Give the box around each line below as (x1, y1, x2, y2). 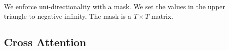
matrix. (151, 11, 173, 21)
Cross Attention (4, 34, 86, 49)
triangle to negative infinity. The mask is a (4, 11, 131, 21)
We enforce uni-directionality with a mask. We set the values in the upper (4, 1, 226, 11)
